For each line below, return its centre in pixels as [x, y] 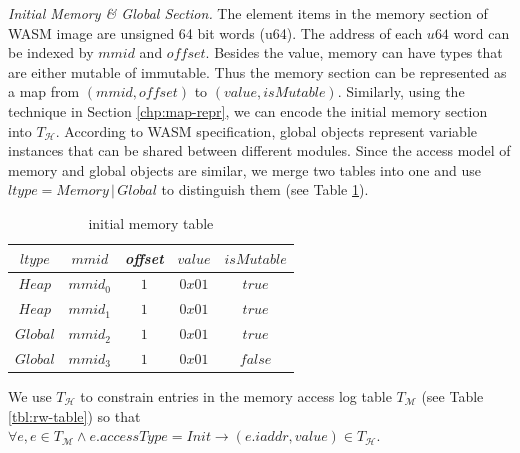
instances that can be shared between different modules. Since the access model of [259, 150]
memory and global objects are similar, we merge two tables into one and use [244, 169]
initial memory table [151, 222]
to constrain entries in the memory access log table [236, 396]
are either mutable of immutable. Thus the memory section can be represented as [257, 71]
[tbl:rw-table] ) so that [74, 415]
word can [481, 32]
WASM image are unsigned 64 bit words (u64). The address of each [215, 32]
